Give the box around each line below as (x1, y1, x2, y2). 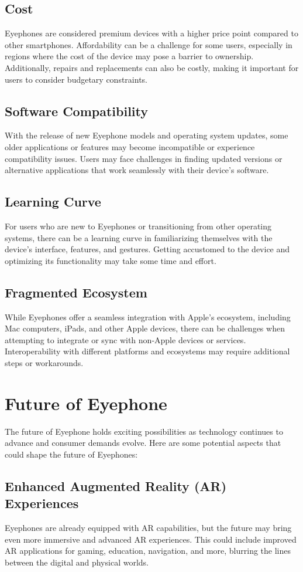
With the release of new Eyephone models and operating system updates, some (5, 129, 288, 141)
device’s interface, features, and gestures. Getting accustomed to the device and (5, 243, 290, 255)
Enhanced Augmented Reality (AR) (5, 476, 227, 495)
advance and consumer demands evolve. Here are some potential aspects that (5, 436, 281, 449)
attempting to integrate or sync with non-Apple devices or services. (5, 333, 246, 346)
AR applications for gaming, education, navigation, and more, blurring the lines (5, 544, 291, 557)
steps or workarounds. (5, 356, 84, 368)
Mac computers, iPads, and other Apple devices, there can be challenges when (5, 322, 285, 334)
